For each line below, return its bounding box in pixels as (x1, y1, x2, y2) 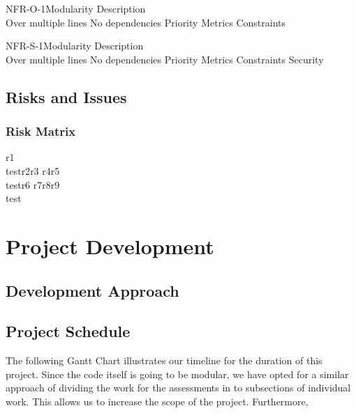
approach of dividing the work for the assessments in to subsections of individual (6, 380, 351, 395)
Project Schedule (6, 320, 131, 342)
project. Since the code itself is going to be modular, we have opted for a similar (6, 366, 349, 381)
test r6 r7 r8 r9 (6, 177, 60, 192)
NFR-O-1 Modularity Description (6, 1, 146, 15)
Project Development (6, 231, 214, 260)
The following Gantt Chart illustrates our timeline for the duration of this (6, 353, 322, 368)
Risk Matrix (6, 123, 76, 140)
